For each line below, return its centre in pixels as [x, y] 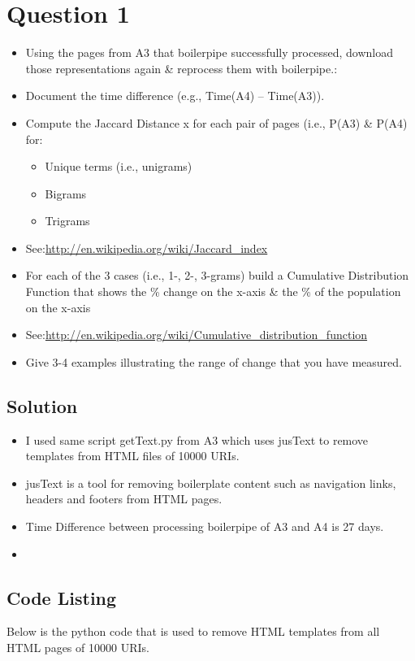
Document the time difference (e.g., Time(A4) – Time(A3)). [175, 96]
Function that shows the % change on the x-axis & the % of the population [213, 291]
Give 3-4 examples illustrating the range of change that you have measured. [214, 361]
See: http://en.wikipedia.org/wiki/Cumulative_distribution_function [197, 335]
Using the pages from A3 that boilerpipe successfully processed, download [209, 52]
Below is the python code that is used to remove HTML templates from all [193, 631]
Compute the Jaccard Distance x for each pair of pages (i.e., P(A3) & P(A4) [216, 122]
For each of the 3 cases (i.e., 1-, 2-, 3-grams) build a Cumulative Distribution [217, 275]
